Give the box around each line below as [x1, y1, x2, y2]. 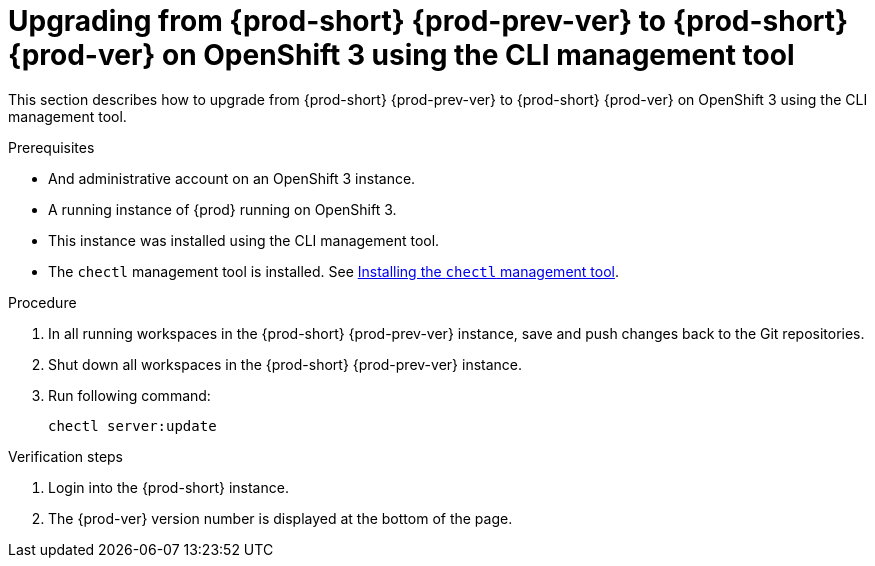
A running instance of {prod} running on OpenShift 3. [48, 200, 397, 218]
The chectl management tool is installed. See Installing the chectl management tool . [48, 262, 619, 280]
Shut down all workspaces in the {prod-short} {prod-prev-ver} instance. [48, 355, 523, 373]
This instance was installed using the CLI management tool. [48, 231, 440, 249]
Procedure [8, 293, 77, 311]
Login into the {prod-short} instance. [48, 478, 289, 496]
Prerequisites [8, 138, 95, 156]
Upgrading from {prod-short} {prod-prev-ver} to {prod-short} [8, 4, 849, 38]
